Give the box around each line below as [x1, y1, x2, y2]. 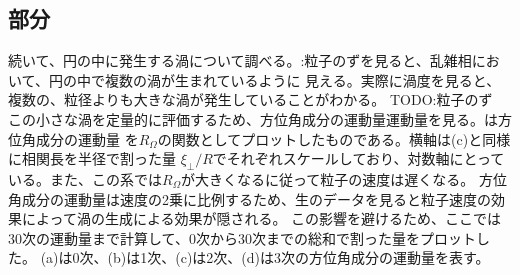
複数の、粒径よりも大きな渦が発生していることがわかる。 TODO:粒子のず [8, 89, 493, 110]
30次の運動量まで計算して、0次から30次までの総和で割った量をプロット [8, 227, 476, 248]
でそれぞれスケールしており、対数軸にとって [212, 148, 505, 169]
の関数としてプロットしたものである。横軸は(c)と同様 [157, 128, 511, 149]
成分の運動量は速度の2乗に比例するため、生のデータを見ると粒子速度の [21, 188, 491, 209]
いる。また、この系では [8, 168, 162, 189]
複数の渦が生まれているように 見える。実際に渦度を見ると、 [104, 69, 501, 90]
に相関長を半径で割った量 [8, 148, 176, 169]
